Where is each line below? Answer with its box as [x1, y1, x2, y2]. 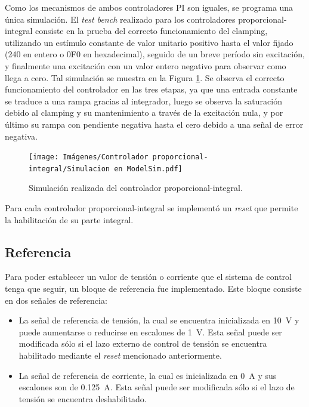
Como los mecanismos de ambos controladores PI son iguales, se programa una [5, 1, 293, 13]
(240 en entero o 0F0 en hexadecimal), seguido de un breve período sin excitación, [5, 48, 305, 60]
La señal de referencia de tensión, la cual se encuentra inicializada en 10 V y [18, 314, 299, 326]
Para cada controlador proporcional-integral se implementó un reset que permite [5, 202, 298, 214]
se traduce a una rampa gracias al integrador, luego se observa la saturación [5, 94, 282, 107]
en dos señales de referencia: [5, 294, 107, 306]
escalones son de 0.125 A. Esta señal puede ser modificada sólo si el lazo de [18, 381, 295, 393]
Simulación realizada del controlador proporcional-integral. [29, 181, 243, 194]
